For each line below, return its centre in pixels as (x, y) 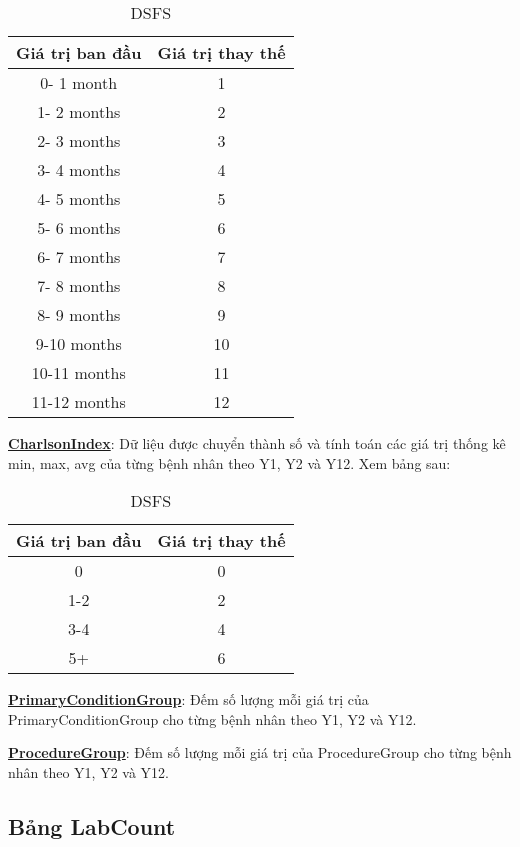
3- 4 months (79, 169)
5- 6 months (79, 227)
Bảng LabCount (92, 825)
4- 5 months (79, 198)
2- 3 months (79, 140)
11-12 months (78, 401)
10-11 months (78, 372)
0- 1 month (79, 82)
